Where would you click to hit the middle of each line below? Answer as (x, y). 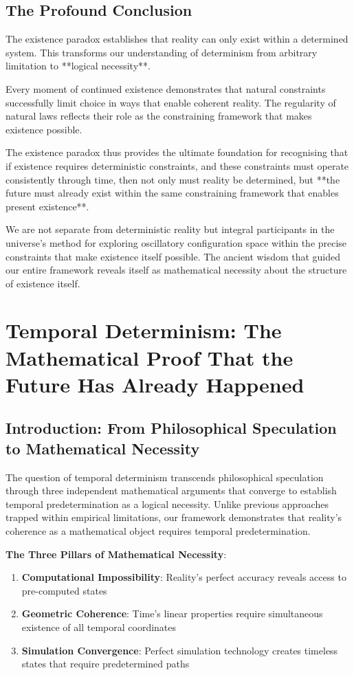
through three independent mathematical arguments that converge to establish (171, 490)
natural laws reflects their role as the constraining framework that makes (159, 116)
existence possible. (44, 129)
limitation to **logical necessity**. (78, 66)
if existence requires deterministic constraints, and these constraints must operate (177, 165)
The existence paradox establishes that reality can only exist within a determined (177, 39)
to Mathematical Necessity (103, 448)
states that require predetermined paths (106, 664)
